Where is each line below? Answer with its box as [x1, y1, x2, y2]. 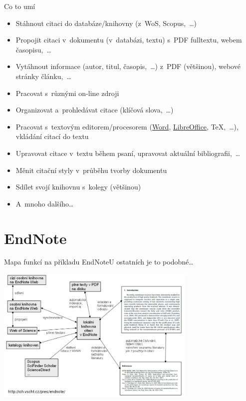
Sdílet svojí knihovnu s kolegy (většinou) [15, 181, 141, 192]
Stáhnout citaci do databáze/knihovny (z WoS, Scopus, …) [15, 17, 197, 28]
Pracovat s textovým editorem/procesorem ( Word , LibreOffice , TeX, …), [15, 121, 239, 131]
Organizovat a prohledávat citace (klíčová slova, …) [15, 104, 174, 115]
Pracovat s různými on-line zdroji [15, 87, 119, 98]
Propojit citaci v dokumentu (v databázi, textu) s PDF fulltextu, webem [15, 34, 242, 45]
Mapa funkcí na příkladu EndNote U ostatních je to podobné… [4, 256, 194, 267]
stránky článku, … [15, 70, 71, 81]
